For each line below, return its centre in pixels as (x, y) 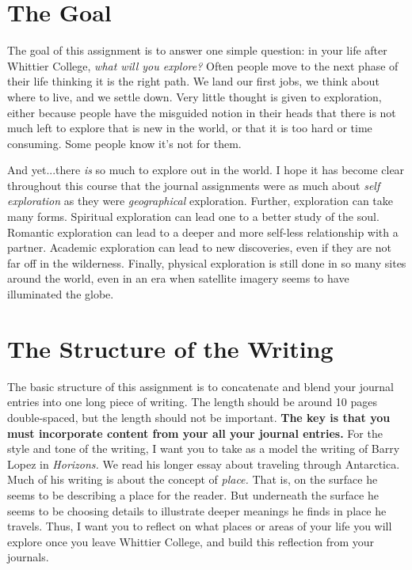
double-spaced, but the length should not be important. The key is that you (199, 417)
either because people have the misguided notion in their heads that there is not (202, 112)
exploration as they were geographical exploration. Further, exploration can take (200, 201)
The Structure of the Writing (170, 348)
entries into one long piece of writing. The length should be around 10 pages (193, 402)
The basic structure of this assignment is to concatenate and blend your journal (200, 386)
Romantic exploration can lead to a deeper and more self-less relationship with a (203, 232)
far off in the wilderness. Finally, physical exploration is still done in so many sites (207, 262)
